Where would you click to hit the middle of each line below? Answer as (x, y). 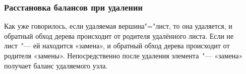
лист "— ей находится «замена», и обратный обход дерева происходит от (117, 46)
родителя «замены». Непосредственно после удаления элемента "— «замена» (124, 55)
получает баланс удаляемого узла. (56, 65)
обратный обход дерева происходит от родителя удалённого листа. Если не (119, 35)
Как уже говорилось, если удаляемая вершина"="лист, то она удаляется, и (118, 26)
